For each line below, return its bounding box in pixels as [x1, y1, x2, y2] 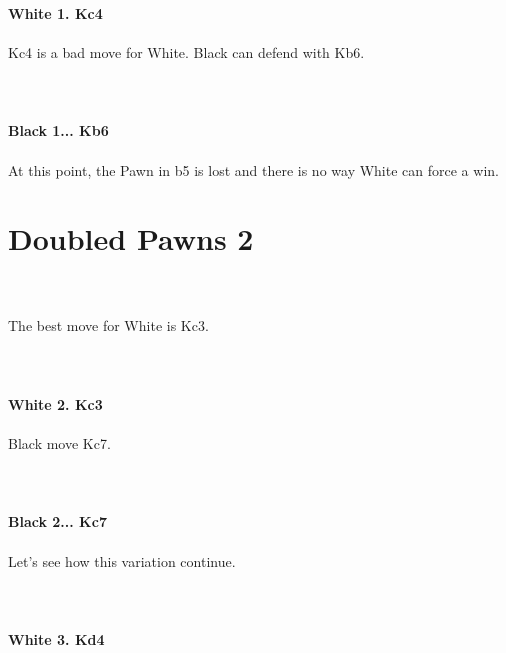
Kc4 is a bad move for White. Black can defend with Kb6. [8, 41, 365, 62]
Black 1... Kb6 [8, 120, 109, 141]
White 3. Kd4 [8, 628, 105, 649]
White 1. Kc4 [8, 2, 103, 23]
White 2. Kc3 [8, 393, 103, 414]
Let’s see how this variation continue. [8, 550, 236, 571]
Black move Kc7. [8, 433, 111, 453]
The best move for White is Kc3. [8, 315, 209, 336]
